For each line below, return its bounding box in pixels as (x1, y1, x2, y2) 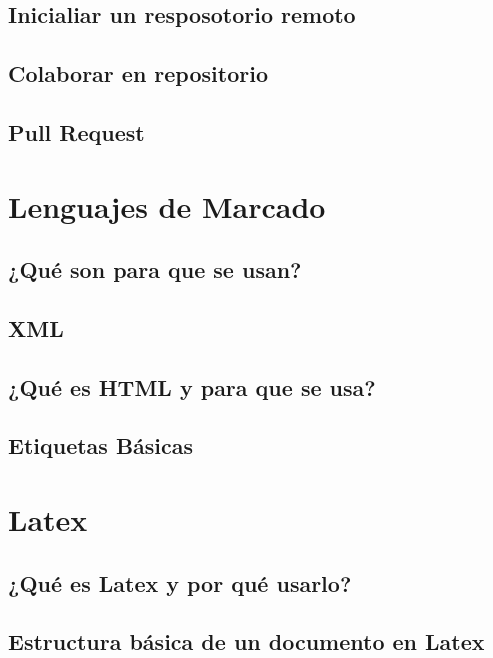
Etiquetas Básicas (8, 430, 194, 461)
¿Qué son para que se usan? (8, 254, 302, 285)
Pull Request (8, 116, 145, 147)
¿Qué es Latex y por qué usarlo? (8, 567, 352, 598)
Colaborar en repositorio (8, 58, 268, 89)
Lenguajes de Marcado (8, 185, 326, 226)
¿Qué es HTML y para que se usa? (8, 371, 376, 402)
